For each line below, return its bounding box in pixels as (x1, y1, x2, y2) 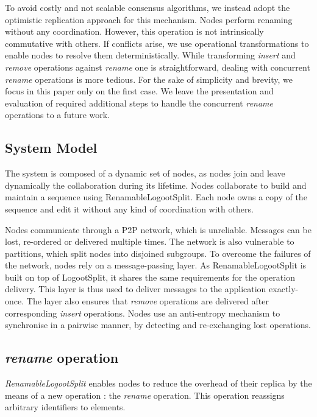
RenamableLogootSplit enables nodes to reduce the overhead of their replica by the (5, 377, 312, 390)
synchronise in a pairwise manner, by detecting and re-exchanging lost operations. (5, 318, 311, 331)
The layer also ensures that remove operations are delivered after (26, 295, 269, 307)
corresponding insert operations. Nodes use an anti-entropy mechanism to (5, 306, 280, 319)
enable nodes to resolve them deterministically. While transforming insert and (5, 49, 296, 61)
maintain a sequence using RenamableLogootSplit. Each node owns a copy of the (5, 191, 307, 203)
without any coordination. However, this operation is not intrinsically (5, 25, 264, 38)
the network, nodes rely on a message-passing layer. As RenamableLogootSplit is (5, 259, 307, 272)
